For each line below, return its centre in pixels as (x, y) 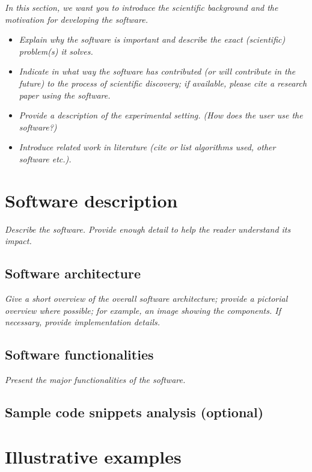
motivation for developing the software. (76, 19)
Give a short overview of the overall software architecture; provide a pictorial (146, 299)
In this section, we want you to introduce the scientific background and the (142, 7)
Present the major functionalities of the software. (95, 380)
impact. (18, 241)
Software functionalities (79, 354)
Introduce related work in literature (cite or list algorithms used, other (147, 147)
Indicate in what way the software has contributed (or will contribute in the (157, 71)
